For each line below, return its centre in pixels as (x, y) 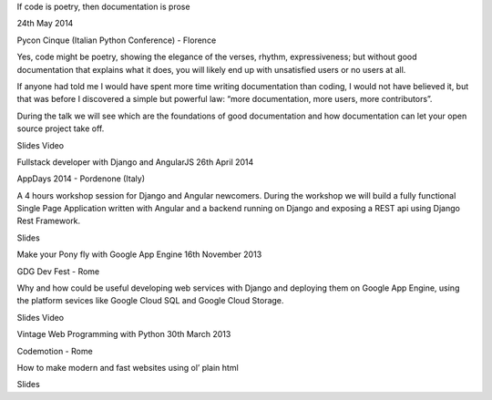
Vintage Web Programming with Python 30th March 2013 (124, 334)
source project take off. (61, 128)
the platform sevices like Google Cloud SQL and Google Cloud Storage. (150, 301)
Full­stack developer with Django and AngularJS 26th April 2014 (135, 162)
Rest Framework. (49, 221)
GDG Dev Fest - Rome (58, 271)
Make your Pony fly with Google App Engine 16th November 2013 (139, 254)
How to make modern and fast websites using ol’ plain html (128, 367)
